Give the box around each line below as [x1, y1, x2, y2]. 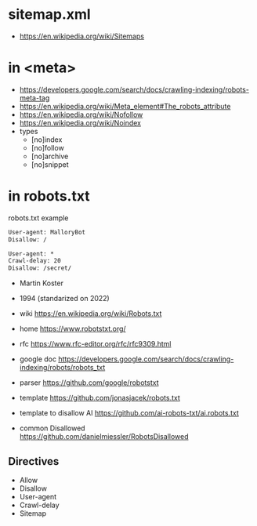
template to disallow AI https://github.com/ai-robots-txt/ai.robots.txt [19, 408, 239, 418]
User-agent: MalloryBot [8, 228, 86, 236]
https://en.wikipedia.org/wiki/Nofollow [19, 110, 143, 119]
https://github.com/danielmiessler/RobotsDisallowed [19, 432, 189, 441]
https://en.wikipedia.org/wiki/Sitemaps [19, 31, 145, 41]
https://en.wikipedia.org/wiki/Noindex [19, 118, 141, 127]
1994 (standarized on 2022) [19, 294, 110, 303]
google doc [19, 354, 57, 364]
